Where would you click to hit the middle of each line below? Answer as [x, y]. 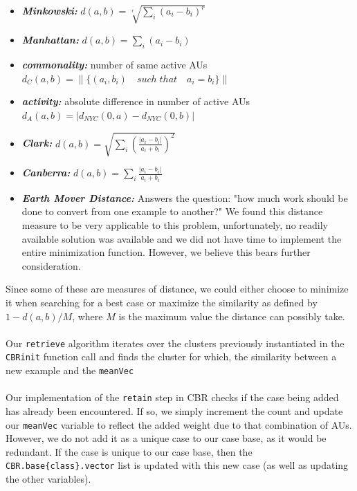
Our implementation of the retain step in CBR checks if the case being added [172, 397]
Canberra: [46, 173]
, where [88, 316]
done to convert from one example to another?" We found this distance [172, 211]
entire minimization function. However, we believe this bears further [166, 252]
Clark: [37, 143]
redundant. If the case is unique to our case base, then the [129, 451]
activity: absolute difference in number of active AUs [136, 101]
